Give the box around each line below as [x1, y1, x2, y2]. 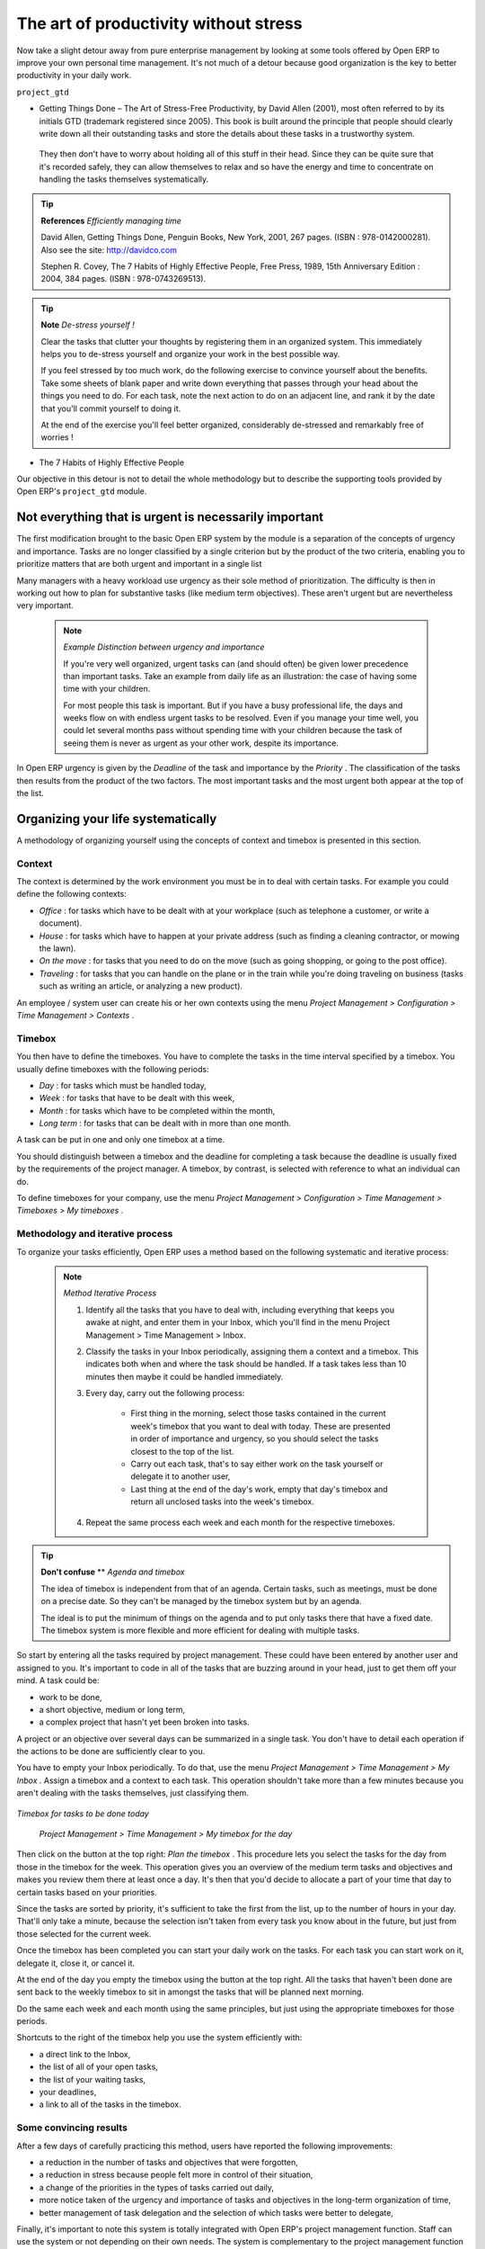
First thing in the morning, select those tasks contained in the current [130, 1408, 386, 1419]
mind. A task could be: [16, 1675, 100, 1686]
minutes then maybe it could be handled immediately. [85, 1371, 284, 1382]
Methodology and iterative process [16, 1228, 173, 1241]
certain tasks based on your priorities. [16, 1886, 157, 1897]
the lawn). [39, 943, 76, 954]
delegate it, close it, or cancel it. [16, 1958, 135, 1968]
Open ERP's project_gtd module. [16, 486, 147, 497]
